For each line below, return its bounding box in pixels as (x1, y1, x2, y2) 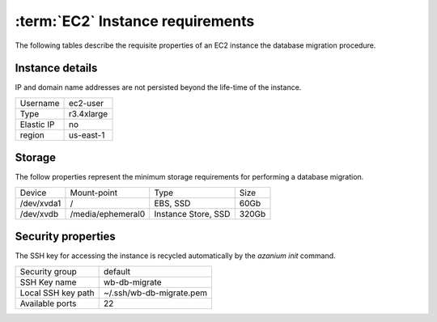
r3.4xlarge (68, 108, 108, 119)
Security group (19, 265, 77, 277)
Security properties (15, 230, 117, 244)
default (103, 265, 131, 277)
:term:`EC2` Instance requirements (15, 12, 255, 30)
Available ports (19, 298, 77, 309)
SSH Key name (19, 276, 77, 287)
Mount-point (70, 187, 117, 198)
